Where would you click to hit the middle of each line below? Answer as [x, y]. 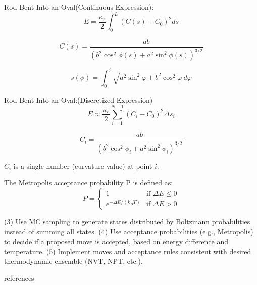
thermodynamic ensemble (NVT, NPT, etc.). [73, 261]
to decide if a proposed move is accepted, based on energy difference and [116, 241]
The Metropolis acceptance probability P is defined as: [89, 183]
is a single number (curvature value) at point [83, 165]
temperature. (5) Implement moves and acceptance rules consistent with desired [128, 251]
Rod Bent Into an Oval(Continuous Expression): [79, 7]
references [19, 278]
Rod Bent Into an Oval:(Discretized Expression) [79, 99]
